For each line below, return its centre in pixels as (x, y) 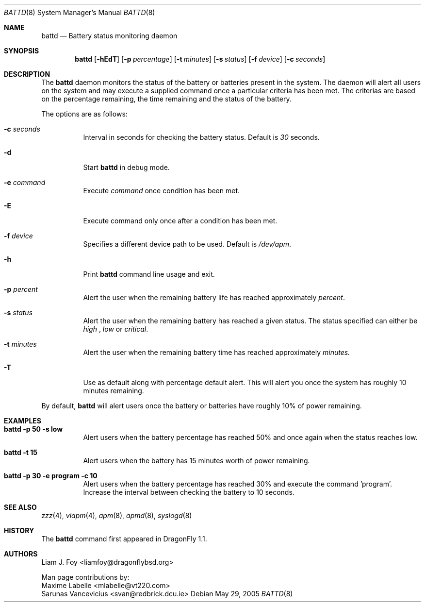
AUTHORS (21, 554)
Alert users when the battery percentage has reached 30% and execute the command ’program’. (238, 484)
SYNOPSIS (22, 51)
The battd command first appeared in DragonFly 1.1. (124, 539)
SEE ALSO (20, 507)
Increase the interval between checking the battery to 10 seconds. (189, 492)
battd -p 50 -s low (33, 429)
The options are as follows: (84, 114)
